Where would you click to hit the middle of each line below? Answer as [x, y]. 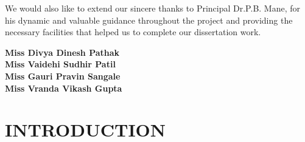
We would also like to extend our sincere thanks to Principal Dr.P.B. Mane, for [153, 8]
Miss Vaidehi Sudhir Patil [60, 64]
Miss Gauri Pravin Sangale [63, 76]
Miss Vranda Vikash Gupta [64, 88]
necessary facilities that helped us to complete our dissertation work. [133, 32]
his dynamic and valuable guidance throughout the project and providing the [149, 20]
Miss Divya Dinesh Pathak [62, 52]
